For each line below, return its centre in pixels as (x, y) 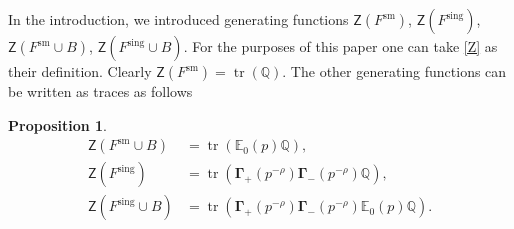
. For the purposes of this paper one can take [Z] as (340, 46)
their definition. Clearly (80, 71)
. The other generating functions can (394, 71)
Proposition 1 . (57, 124)
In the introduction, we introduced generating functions (178, 19)
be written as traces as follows (100, 91)
